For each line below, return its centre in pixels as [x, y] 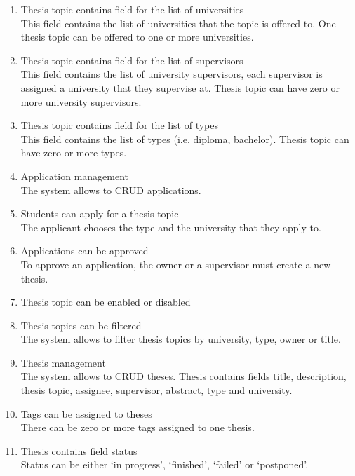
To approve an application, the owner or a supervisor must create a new [176, 264]
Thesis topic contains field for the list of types [119, 125]
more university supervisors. [81, 101]
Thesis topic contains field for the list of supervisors [132, 60]
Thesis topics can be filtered [81, 325]
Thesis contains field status [79, 450]
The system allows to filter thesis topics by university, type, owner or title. [181, 339]
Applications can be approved [85, 251]
